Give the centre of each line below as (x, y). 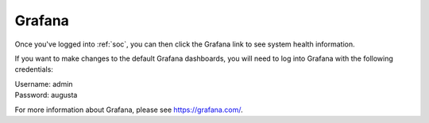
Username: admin (44, 84)
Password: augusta (46, 95)
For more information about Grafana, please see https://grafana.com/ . (129, 110)
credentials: (34, 69)
